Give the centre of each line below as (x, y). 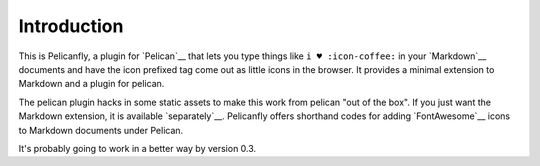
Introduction (71, 26)
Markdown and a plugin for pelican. (91, 84)
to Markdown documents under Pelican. (101, 130)
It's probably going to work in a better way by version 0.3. (137, 148)
